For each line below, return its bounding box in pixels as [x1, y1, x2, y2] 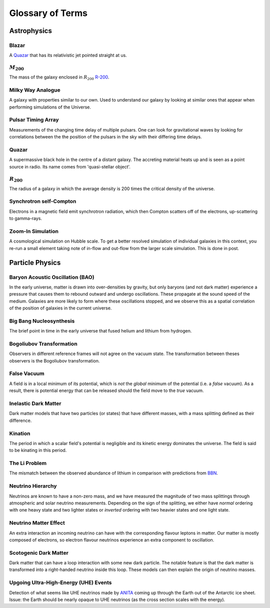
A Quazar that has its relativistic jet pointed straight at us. [9, 52, 127, 58]
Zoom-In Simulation [9, 227, 58, 234]
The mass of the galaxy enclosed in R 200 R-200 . [9, 74, 109, 81]
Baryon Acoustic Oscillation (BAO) [9, 273, 94, 280]
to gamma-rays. [9, 215, 42, 221]
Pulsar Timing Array [9, 116, 59, 123]
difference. [9, 417, 32, 423]
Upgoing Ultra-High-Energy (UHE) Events [9, 579, 112, 586]
